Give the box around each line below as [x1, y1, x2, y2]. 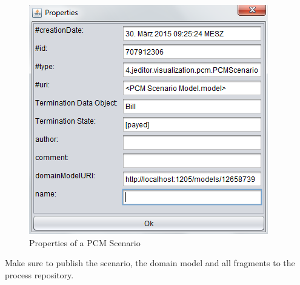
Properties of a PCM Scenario [29, 236, 141, 249]
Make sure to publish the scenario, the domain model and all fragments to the [5, 256, 295, 269]
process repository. [5, 268, 74, 281]
